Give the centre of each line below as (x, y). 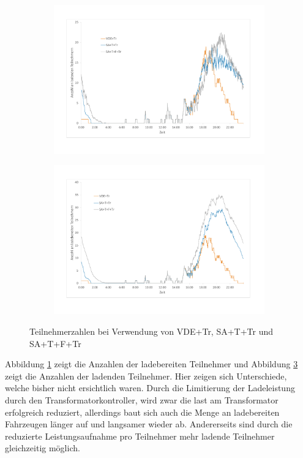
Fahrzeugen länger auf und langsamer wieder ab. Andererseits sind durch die (149, 424)
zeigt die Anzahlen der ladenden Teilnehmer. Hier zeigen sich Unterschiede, (146, 376)
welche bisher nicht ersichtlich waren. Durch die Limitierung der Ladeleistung (150, 388)
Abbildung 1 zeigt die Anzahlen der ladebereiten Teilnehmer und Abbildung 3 (151, 364)
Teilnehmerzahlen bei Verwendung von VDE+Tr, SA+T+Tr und (151, 331)
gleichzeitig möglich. (43, 448)
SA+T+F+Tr (55, 343)
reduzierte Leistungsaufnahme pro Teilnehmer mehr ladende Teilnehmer (140, 436)
